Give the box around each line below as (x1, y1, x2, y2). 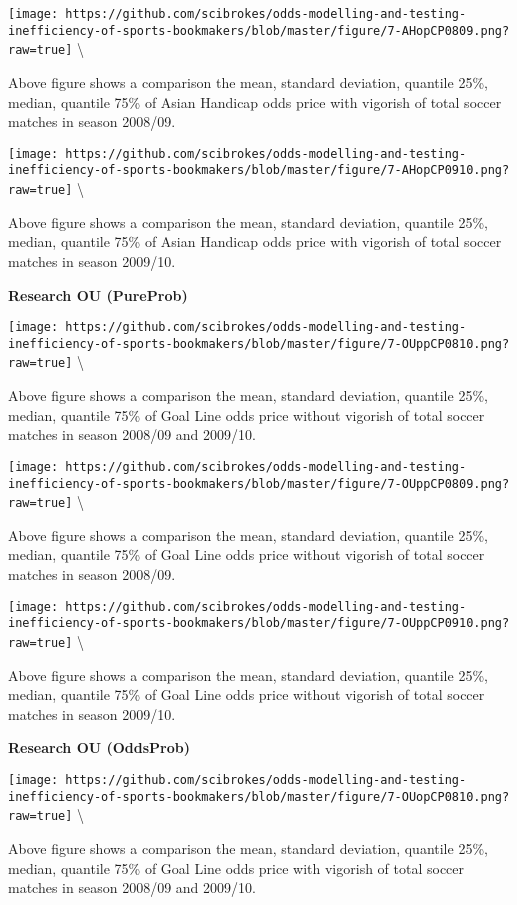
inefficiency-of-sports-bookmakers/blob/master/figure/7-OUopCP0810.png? (8, 789, 510, 804)
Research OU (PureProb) (8, 284, 188, 305)
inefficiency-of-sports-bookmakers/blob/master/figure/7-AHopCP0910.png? (8, 163, 510, 178)
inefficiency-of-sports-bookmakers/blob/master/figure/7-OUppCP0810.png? (8, 336, 510, 351)
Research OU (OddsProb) (8, 737, 191, 758)
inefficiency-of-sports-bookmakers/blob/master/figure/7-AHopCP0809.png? (8, 23, 510, 38)
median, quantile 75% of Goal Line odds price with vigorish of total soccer (8, 857, 465, 878)
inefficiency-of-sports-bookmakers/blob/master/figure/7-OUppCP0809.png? (8, 476, 510, 491)
